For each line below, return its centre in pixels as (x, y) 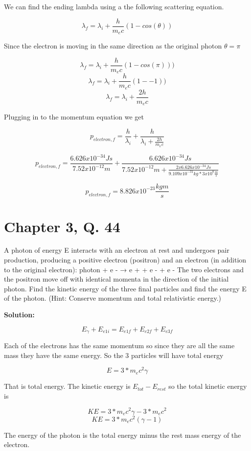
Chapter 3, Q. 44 (62, 226)
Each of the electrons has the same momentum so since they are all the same (119, 345)
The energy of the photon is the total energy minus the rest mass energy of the (123, 435)
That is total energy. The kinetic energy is (67, 386)
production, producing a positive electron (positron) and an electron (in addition (125, 260)
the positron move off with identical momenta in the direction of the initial (116, 279)
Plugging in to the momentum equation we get (74, 117)
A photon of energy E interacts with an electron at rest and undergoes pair (117, 250)
